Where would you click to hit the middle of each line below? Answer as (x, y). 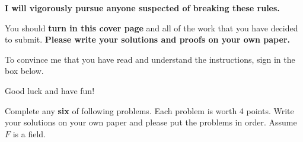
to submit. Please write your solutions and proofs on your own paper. (147, 39)
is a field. (29, 133)
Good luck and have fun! (50, 90)
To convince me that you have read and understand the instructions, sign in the (150, 59)
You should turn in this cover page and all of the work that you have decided (151, 28)
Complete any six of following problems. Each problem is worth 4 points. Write (149, 110)
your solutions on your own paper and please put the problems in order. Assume (151, 122)
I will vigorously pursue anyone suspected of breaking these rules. (142, 8)
